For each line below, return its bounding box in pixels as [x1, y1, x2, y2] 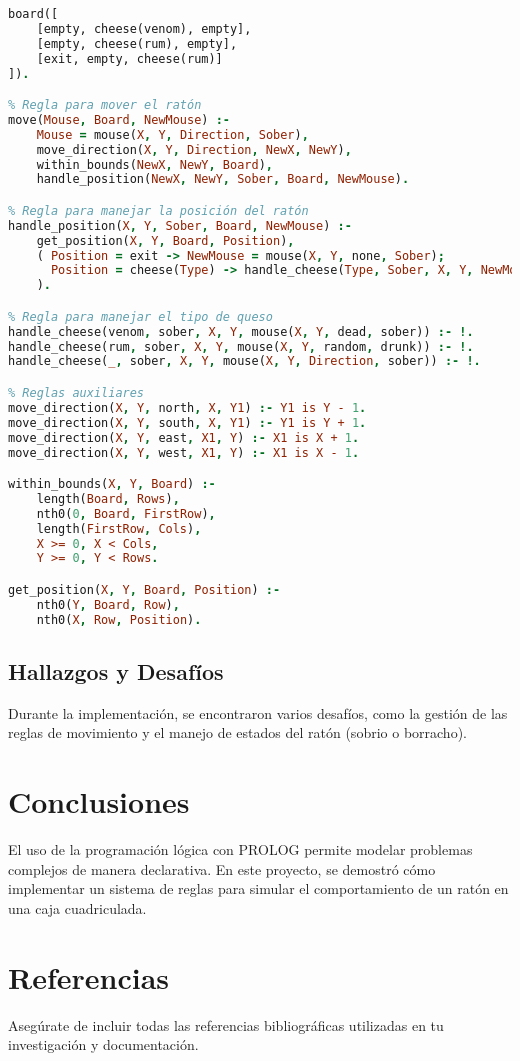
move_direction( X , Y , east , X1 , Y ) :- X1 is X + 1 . [8, 430, 360, 445]
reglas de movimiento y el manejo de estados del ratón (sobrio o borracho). [8, 722, 467, 743]
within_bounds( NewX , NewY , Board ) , [36, 157, 273, 172]
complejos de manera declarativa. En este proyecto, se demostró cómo [8, 858, 436, 879]
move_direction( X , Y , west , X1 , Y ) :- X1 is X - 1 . [8, 445, 360, 460]
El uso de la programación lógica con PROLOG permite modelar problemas [8, 839, 473, 860]
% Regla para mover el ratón [8, 98, 202, 113]
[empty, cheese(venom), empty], [36, 21, 252, 36]
